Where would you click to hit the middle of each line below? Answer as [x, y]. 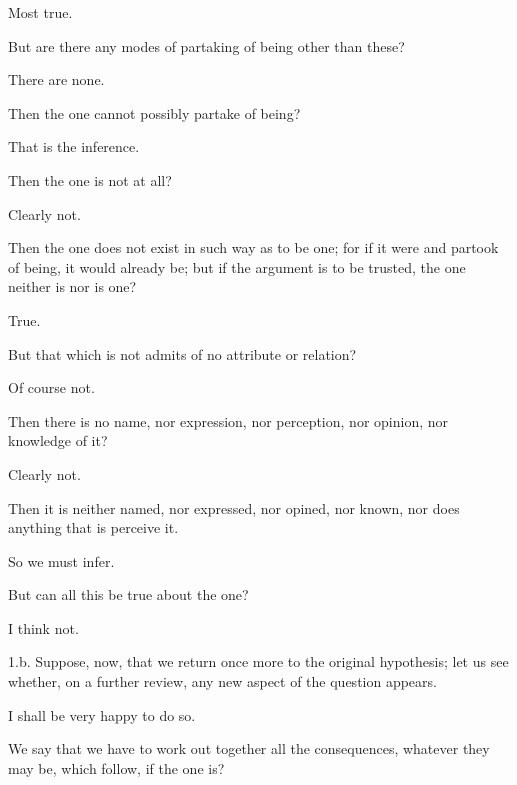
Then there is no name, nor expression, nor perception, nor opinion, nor [228, 420]
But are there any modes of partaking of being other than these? [206, 45]
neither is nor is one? [72, 286]
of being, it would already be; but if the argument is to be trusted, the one [237, 266]
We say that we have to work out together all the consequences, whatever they [249, 748]
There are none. [56, 79]
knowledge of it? [58, 440]
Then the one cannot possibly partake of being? [154, 112]
